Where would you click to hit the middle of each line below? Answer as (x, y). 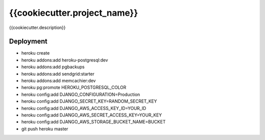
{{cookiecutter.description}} (37, 28)
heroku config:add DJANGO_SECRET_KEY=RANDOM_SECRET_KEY (89, 101)
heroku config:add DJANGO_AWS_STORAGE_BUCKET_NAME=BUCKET (93, 122)
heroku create (36, 53)
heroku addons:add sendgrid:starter (58, 74)
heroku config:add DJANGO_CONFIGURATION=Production (81, 94)
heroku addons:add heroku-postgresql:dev (65, 60)
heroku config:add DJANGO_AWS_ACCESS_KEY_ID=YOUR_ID (84, 108)
